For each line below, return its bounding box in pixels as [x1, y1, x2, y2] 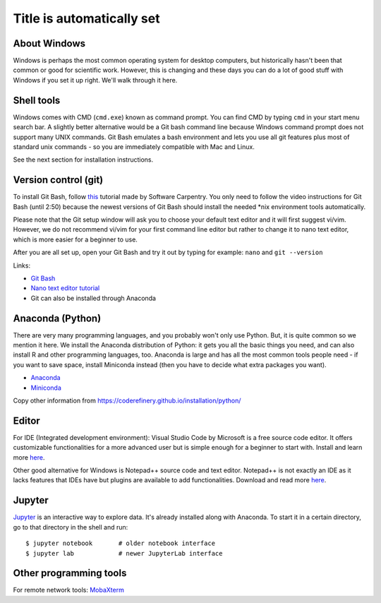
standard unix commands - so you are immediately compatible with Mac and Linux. [13, 142, 255, 151]
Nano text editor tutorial [30, 284, 100, 292]
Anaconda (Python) [13, 312, 102, 324]
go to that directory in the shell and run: [13, 523, 128, 531]
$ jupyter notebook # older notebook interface [25, 539, 215, 547]
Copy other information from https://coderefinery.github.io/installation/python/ [13, 396, 241, 405]
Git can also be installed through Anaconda [30, 294, 157, 302]
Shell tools [13, 94, 61, 106]
